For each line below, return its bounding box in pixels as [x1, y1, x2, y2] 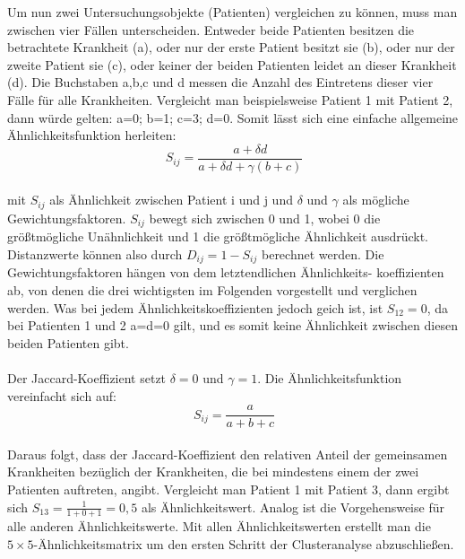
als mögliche [342, 190, 409, 209]
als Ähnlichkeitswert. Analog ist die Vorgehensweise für [141, 497, 444, 516]
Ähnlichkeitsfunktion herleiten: [7, 126, 177, 144]
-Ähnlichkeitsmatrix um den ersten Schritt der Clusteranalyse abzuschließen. [33, 534, 454, 553]
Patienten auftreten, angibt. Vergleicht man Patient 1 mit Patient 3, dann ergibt [7, 479, 450, 498]
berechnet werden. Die [261, 244, 384, 263]
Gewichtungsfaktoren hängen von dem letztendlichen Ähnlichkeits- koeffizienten [7, 263, 444, 282]
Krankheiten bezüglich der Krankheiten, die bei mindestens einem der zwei [7, 462, 419, 481]
